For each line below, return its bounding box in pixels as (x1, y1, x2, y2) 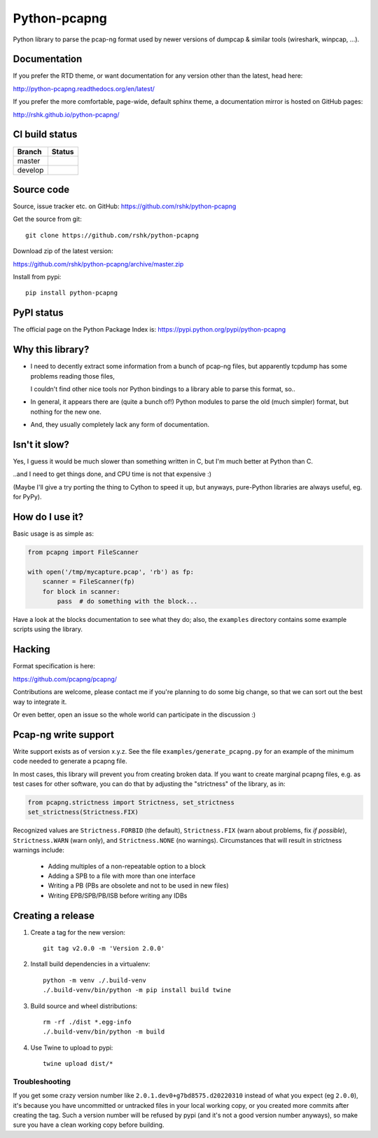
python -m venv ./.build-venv (43, 976, 147, 984)
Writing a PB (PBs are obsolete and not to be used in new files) (48, 881, 229, 890)
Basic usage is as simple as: (13, 529, 94, 538)
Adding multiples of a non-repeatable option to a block (48, 862, 206, 870)
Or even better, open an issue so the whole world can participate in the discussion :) (13, 710, 256, 719)
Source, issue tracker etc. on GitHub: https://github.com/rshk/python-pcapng (13, 202, 237, 210)
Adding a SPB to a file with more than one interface (48, 872, 196, 880)
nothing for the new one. (30, 407, 101, 416)
